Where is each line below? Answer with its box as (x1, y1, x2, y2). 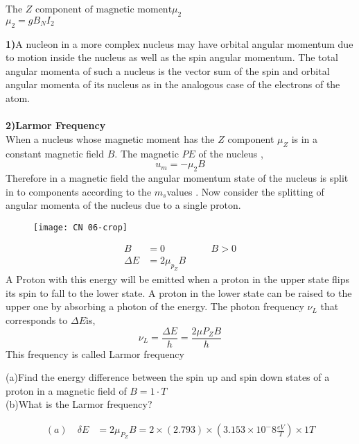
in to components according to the (6, 184, 152, 198)
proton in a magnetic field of (6, 383, 127, 398)
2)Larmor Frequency (6, 118, 106, 133)
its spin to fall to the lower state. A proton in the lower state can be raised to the (6, 285, 352, 300)
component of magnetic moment (35, 5, 173, 15)
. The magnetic (114, 146, 179, 160)
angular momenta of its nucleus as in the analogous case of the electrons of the (6, 77, 340, 92)
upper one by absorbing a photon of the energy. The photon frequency (6, 299, 304, 314)
